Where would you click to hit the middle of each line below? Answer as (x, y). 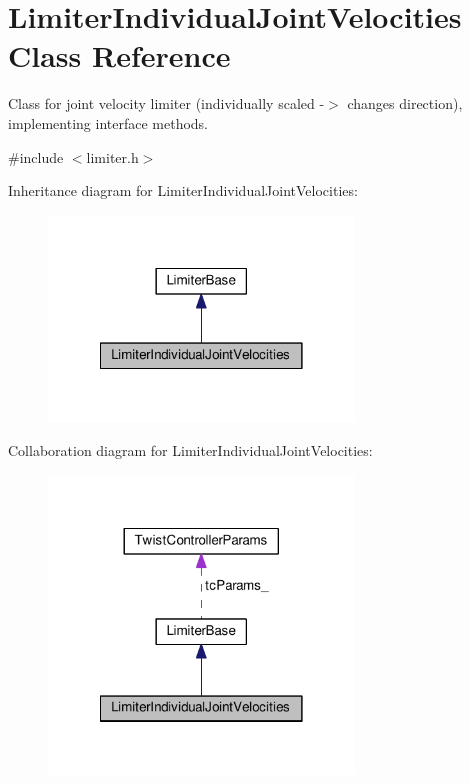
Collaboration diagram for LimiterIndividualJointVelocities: (190, 449)
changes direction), (405, 103)
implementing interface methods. (108, 122)
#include (36, 156)
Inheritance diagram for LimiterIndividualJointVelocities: (183, 190)
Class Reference (119, 55)
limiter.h (112, 156)
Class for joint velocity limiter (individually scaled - (166, 103)
